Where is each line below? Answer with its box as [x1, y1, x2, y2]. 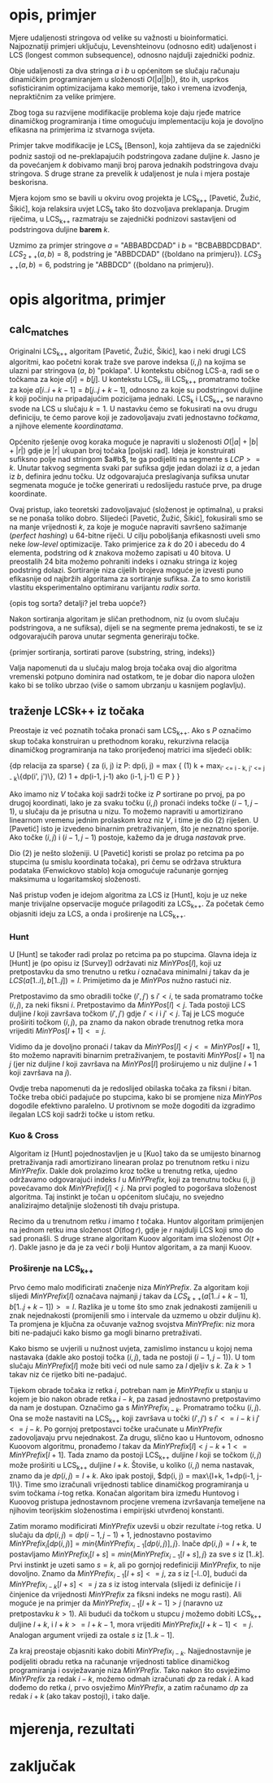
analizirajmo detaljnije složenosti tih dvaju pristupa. [9, 1200, 180, 1210]
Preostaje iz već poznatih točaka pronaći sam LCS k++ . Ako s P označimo [9, 726, 252, 737]
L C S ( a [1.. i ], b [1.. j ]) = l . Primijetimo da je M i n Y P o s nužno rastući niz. [9, 976, 232, 986]
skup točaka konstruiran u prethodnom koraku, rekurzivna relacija [9, 736, 230, 746]
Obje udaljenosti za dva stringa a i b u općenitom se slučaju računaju [9, 65, 240, 75]
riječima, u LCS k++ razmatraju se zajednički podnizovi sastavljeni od [9, 214, 236, 226]
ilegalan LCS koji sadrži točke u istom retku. [9, 1109, 155, 1119]
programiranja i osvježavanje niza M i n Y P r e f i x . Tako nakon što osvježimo [9, 1665, 251, 1675]
